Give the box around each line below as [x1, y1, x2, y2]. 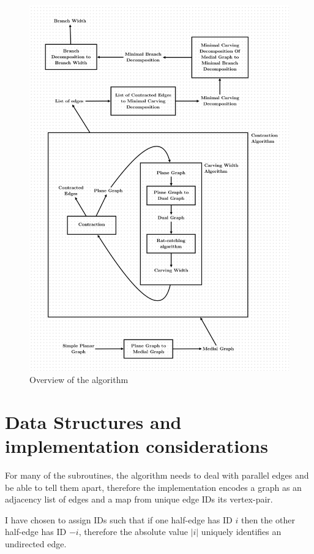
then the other [241, 513, 295, 526]
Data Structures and [5, 409, 182, 434]
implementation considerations [5, 433, 268, 458]
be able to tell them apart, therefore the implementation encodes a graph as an [5, 480, 302, 493]
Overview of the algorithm [29, 373, 129, 386]
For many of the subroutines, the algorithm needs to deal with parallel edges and [5, 468, 309, 481]
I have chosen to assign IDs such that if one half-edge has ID [5, 513, 233, 526]
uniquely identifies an [201, 525, 282, 538]
